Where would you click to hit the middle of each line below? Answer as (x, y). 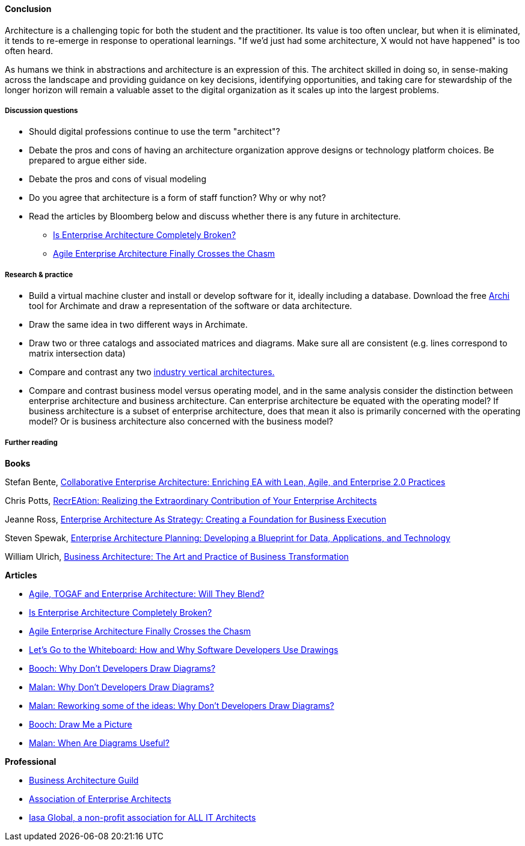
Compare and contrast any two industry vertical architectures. (152, 372)
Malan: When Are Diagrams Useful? (99, 743)
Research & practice (39, 274)
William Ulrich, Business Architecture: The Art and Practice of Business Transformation (177, 556)
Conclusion (28, 9)
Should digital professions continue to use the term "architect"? (155, 132)
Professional (31, 761)
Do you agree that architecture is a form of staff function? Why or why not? (177, 198)
